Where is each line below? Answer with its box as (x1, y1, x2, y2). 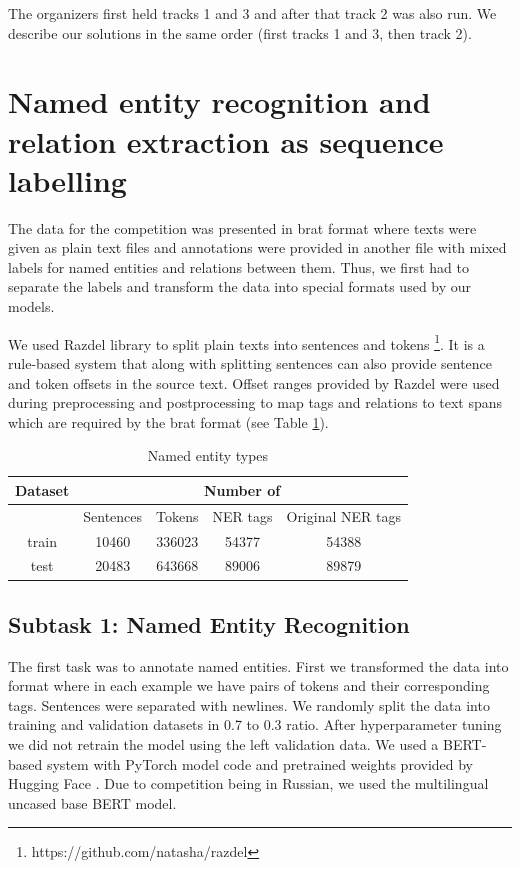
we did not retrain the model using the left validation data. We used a (8, 734, 439, 755)
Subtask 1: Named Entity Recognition (8, 608, 410, 639)
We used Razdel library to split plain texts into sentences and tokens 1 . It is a (8, 330, 485, 354)
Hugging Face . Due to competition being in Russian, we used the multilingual (8, 773, 489, 794)
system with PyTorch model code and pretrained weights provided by (46, 753, 473, 774)
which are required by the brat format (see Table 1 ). (8, 411, 329, 432)
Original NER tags (286, 505, 401, 526)
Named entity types (147, 445, 269, 466)
